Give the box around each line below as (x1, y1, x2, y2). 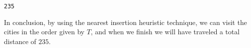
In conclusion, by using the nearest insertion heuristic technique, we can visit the (4, 17, 247, 27)
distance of (4, 36, 36, 46)
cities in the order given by (4, 26, 85, 37)
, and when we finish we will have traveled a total (91, 26, 240, 37)
